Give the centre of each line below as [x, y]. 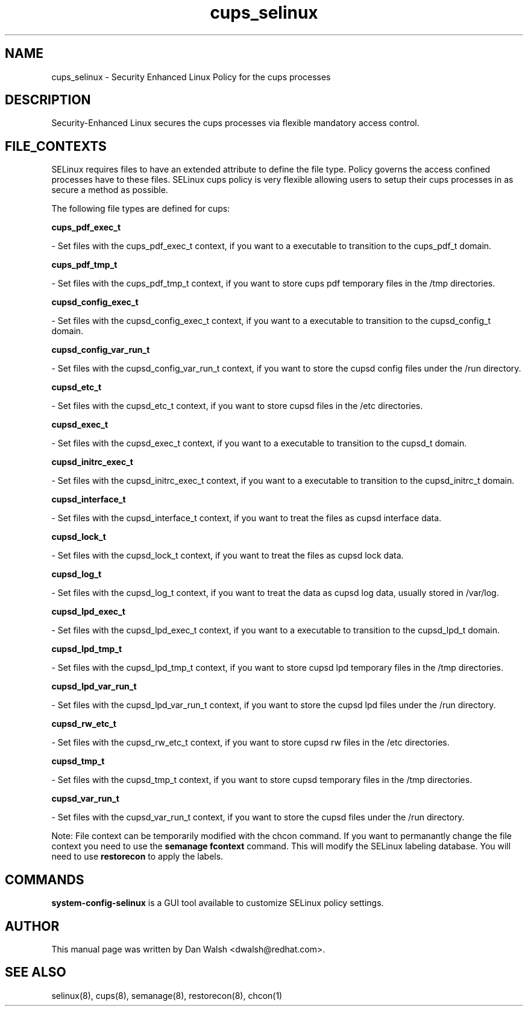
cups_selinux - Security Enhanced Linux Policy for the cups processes [191, 77]
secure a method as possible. [110, 190]
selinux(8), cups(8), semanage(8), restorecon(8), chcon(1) [167, 995]
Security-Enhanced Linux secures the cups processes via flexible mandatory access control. [235, 123]
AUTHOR [32, 926]
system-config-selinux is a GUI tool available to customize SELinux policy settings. [218, 903]
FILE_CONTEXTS [56, 146]
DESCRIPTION [48, 100]
